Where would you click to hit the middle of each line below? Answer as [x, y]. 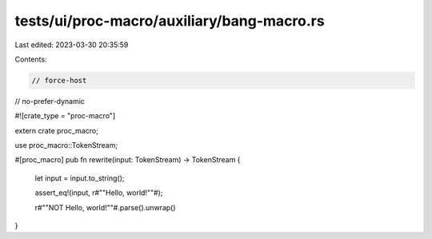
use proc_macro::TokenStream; [66, 145]
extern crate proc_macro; [57, 130]
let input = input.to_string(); [80, 178]
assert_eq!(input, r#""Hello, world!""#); [99, 193]
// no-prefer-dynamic [50, 101]
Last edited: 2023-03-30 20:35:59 [72, 45]
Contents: [31, 59]
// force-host [59, 80]
